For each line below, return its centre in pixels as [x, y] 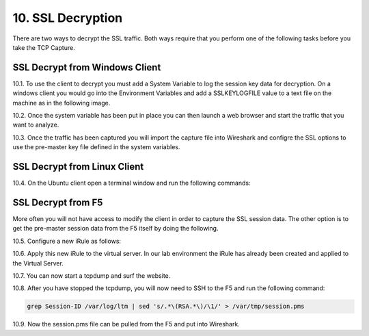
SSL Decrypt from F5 [58, 202]
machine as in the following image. [61, 103]
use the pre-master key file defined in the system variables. [96, 147]
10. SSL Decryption [68, 18]
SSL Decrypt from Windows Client [87, 67]
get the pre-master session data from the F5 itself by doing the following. [115, 229]
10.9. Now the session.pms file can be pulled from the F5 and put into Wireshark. [126, 324]
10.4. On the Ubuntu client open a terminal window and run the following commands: [132, 183]
